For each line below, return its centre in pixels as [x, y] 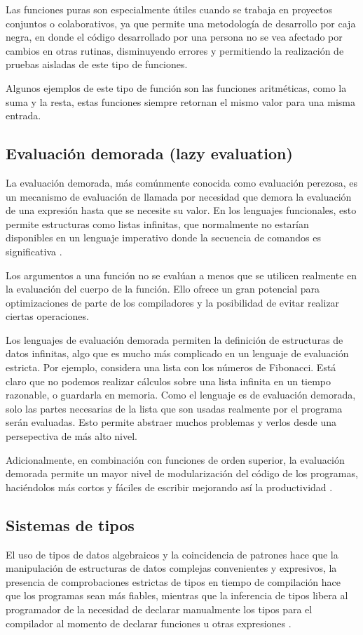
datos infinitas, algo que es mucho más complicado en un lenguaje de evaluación [177, 353]
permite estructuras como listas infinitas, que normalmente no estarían [157, 223]
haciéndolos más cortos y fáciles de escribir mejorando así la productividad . [169, 487]
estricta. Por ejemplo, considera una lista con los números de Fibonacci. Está [171, 367]
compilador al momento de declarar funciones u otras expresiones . [149, 623]
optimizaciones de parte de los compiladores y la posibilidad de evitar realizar [173, 302]
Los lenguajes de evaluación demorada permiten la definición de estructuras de [174, 339]
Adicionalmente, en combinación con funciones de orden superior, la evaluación [175, 459]
